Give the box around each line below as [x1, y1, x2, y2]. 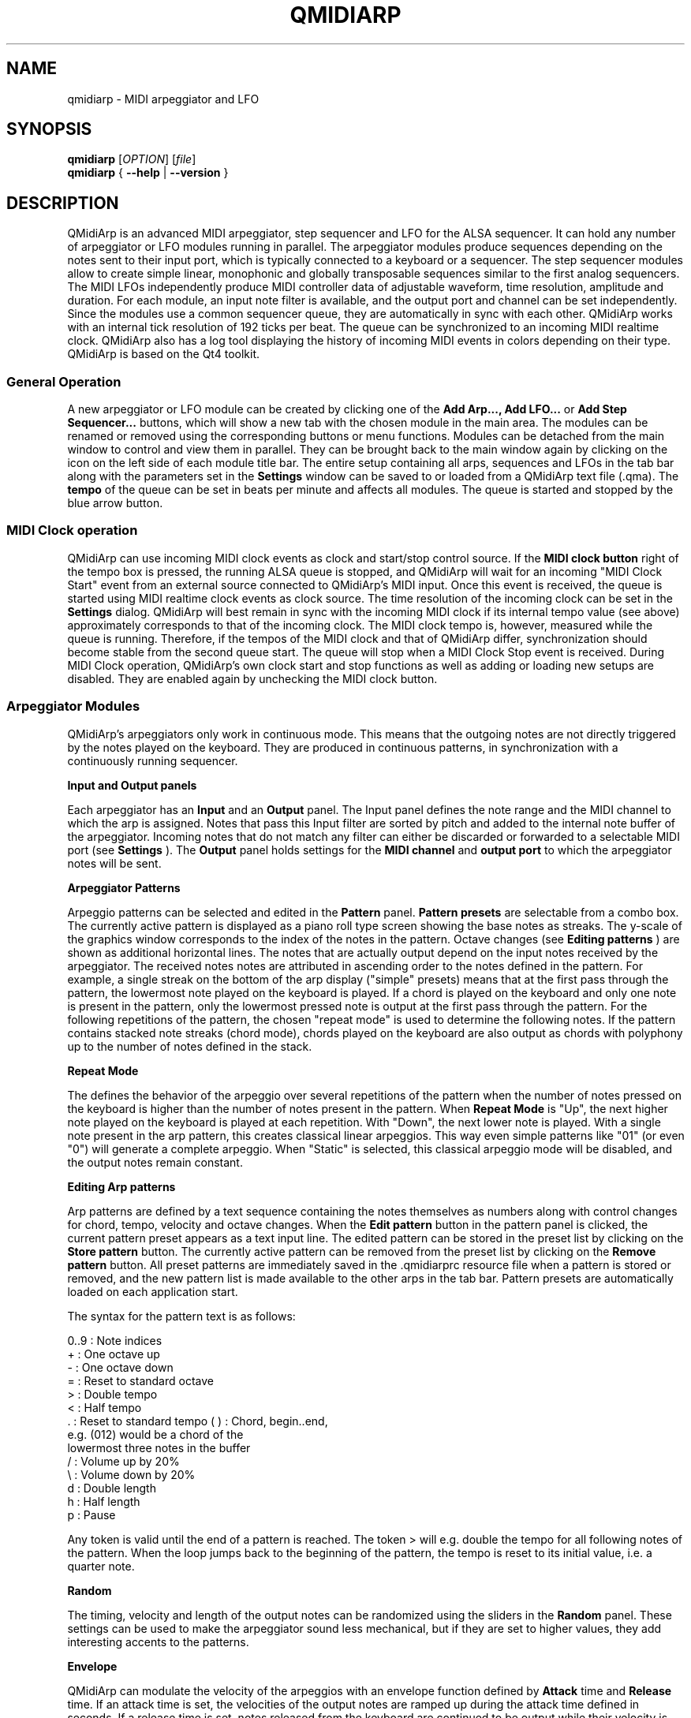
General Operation [6, 373, 121, 390]
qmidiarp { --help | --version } [67, 166, 229, 180]
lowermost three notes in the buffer [67, 1440, 251, 1455]
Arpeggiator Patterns [67, 880, 181, 894]
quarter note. [67, 1559, 135, 1573]
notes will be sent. [67, 856, 162, 870]
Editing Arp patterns [67, 1179, 176, 1193]
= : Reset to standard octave [67, 1373, 214, 1387]
